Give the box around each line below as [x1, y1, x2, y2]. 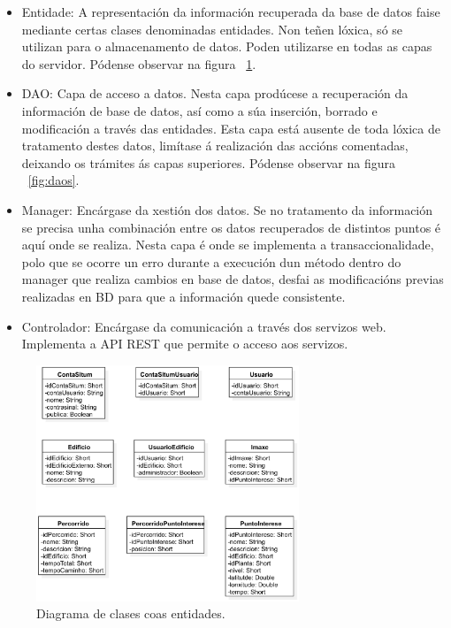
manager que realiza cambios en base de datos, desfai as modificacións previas [21, 270, 444, 288]
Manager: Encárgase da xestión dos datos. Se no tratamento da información [21, 200, 433, 218]
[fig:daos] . [27, 171, 80, 189]
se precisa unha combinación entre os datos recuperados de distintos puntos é [21, 218, 441, 236]
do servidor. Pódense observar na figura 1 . [21, 54, 256, 73]
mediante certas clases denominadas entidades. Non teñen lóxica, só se [21, 19, 403, 38]
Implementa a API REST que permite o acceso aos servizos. [21, 334, 348, 353]
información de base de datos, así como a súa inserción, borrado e [21, 101, 378, 119]
